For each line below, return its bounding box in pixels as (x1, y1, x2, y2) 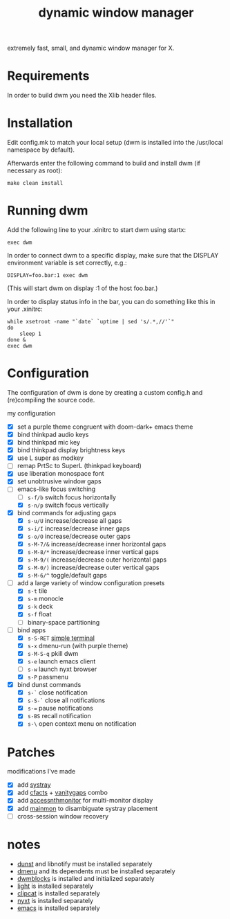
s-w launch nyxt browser (27, 665, 97, 673)
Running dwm (7, 203, 88, 219)
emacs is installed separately (17, 904, 100, 912)
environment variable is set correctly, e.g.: (7, 258, 127, 267)
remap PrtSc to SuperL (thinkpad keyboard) (17, 462, 142, 470)
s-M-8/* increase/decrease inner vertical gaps (27, 547, 159, 555)
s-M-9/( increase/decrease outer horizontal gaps (27, 555, 167, 564)
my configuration (7, 409, 56, 417)
